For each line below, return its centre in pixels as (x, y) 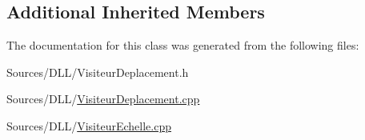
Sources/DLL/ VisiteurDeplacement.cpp (103, 99)
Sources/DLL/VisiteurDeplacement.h (98, 72)
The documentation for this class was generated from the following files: (183, 45)
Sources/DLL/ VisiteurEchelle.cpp (89, 125)
